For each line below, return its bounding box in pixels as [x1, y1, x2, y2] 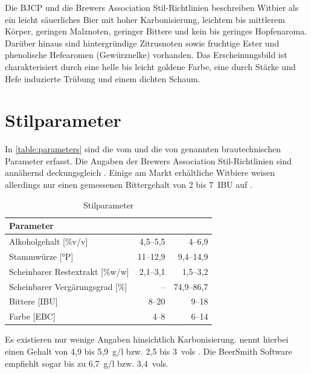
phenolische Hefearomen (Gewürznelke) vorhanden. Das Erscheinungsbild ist [5, 48, 287, 61]
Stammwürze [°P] [9, 250, 74, 262]
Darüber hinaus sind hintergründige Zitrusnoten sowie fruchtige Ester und [5, 36, 280, 49]
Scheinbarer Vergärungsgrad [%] [9, 280, 127, 292]
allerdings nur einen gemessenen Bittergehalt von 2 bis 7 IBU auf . [5, 178, 252, 191]
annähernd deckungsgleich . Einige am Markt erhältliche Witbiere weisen [5, 166, 275, 179]
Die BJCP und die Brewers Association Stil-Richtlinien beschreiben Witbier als [5, 1, 299, 13]
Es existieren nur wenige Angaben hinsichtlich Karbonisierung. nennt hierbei [5, 333, 289, 346]
